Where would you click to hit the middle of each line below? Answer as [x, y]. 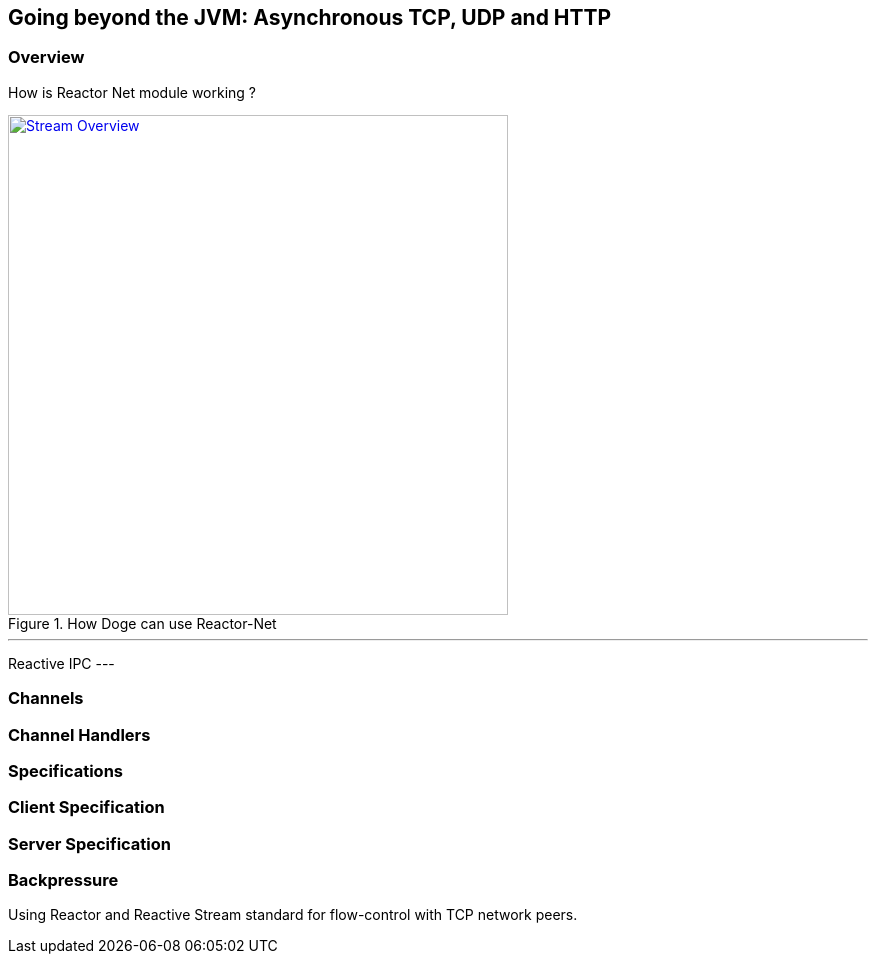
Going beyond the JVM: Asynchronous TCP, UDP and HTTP [310, 17]
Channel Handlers [79, 734]
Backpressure [63, 880]
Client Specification [86, 807]
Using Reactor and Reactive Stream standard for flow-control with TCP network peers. [293, 915]
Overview [46, 57]
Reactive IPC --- [61, 663]
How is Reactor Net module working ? [132, 92]
